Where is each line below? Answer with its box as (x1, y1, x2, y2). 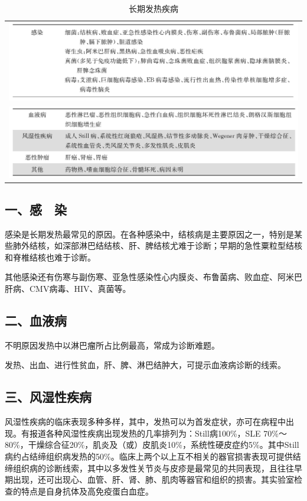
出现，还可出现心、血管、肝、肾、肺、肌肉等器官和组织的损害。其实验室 (12, 473, 294, 486)
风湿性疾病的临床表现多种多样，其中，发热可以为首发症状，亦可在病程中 (5, 415, 286, 428)
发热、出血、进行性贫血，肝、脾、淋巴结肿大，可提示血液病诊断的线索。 (5, 359, 286, 371)
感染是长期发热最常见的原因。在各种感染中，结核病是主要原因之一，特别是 (5, 227, 294, 240)
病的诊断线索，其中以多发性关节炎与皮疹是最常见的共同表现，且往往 (29, 461, 294, 474)
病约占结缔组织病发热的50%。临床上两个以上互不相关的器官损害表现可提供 (5, 450, 293, 462)
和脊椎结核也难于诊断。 (5, 250, 96, 263)
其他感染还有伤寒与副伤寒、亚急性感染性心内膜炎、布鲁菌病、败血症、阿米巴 (5, 271, 302, 283)
